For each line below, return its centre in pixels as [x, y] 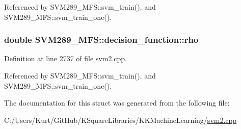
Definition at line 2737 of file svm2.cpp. [66, 58]
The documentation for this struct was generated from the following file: [117, 103]
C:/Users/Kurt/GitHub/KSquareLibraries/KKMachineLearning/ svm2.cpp [120, 120]
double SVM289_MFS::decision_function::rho [101, 40]
